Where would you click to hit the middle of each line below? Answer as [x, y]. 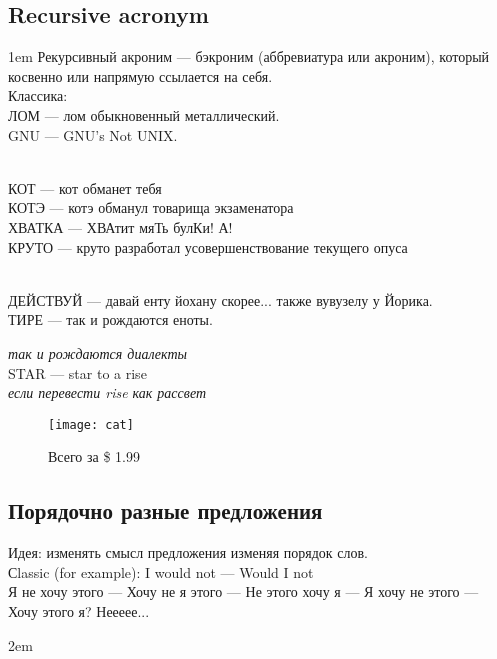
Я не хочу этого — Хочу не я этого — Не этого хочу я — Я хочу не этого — [243, 591]
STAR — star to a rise [77, 372]
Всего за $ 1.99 [94, 456]
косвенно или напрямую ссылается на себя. [140, 75]
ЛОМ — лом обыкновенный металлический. [144, 114]
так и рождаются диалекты [98, 352]
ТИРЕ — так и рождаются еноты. [110, 319]
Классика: [38, 95]
